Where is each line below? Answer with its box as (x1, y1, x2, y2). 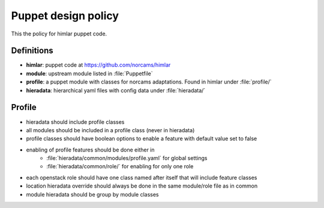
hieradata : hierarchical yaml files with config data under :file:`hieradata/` (26, 87, 206, 94)
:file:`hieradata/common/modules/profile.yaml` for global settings (46, 154, 208, 162)
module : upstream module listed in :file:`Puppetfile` (26, 70, 153, 77)
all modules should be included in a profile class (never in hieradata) (26, 126, 195, 133)
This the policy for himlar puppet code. (11, 30, 107, 37)
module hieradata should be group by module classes (26, 191, 159, 198)
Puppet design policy (11, 9, 119, 22)
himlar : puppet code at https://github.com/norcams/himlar (26, 61, 171, 69)
